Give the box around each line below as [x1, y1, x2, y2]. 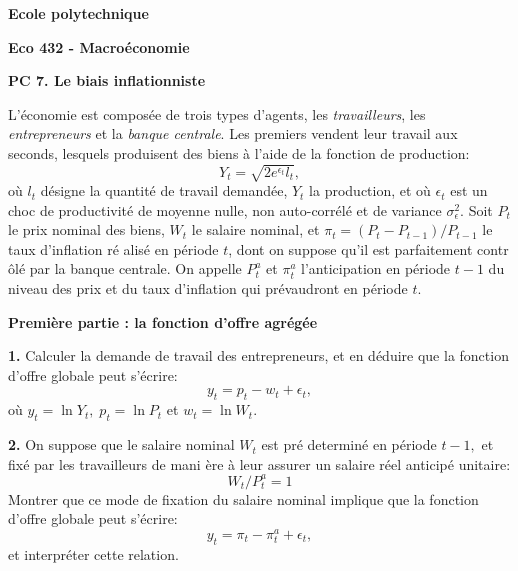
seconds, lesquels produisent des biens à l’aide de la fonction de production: [8, 142, 470, 163]
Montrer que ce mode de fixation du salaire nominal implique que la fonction [8, 488, 479, 509]
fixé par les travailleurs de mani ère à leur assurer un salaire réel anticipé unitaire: [8, 453, 511, 474]
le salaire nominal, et [191, 219, 320, 240]
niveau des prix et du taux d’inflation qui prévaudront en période [8, 278, 408, 299]
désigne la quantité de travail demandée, [40, 180, 288, 201]
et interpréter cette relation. [8, 543, 179, 564]
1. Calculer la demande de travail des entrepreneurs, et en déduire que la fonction [8, 345, 509, 366]
